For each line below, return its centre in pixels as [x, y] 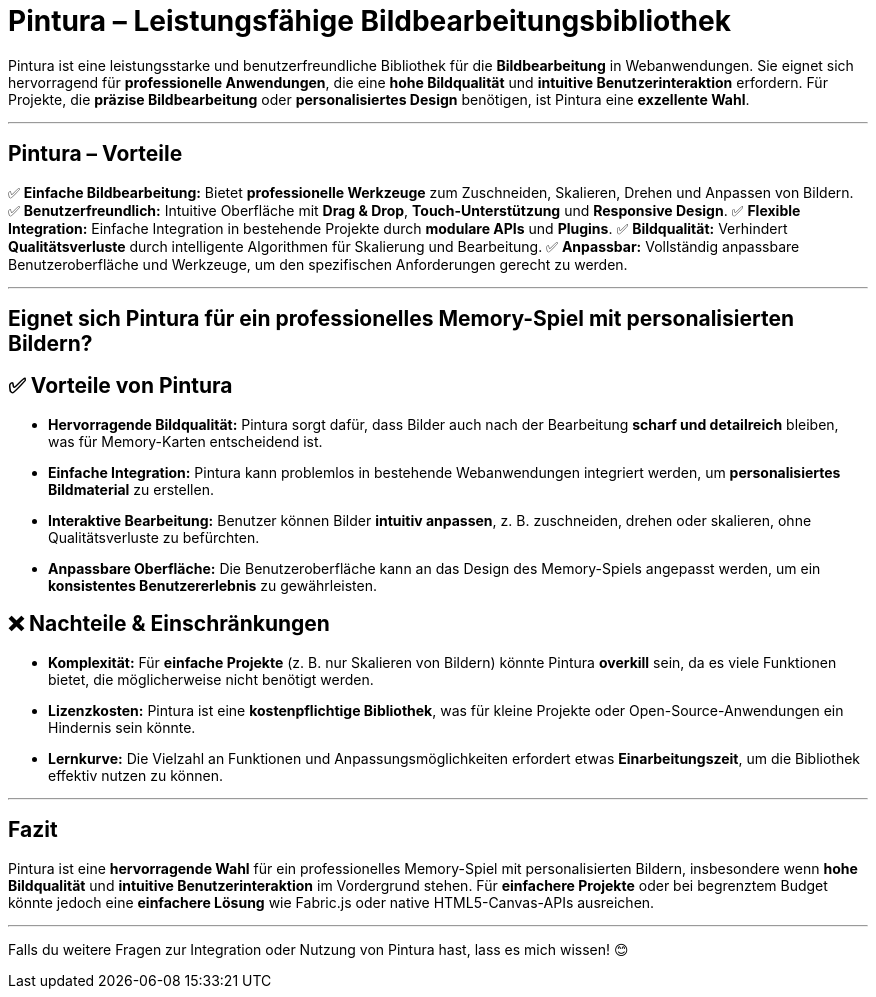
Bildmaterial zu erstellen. [131, 489]
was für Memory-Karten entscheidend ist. [185, 441]
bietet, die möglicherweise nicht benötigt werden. [211, 679]
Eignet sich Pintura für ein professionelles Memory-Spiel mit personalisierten [401, 319]
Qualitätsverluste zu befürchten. [154, 537]
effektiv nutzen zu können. [135, 775]
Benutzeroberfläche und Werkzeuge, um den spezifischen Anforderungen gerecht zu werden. [318, 264]
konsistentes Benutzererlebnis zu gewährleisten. [213, 585]
